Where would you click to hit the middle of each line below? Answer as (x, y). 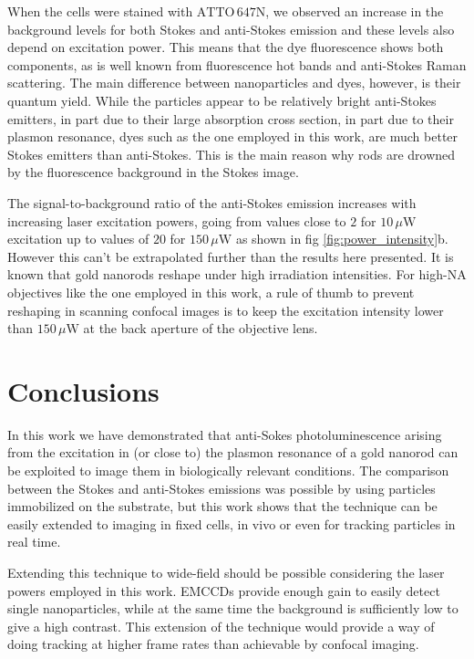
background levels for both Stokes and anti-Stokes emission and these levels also (231, 29)
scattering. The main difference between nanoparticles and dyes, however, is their (234, 83)
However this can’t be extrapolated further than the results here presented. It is (231, 256)
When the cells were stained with (100, 11)
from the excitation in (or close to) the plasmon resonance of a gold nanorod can (233, 452)
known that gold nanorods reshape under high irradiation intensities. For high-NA (237, 274)
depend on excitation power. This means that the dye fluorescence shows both (226, 47)
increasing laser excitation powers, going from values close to (177, 220)
